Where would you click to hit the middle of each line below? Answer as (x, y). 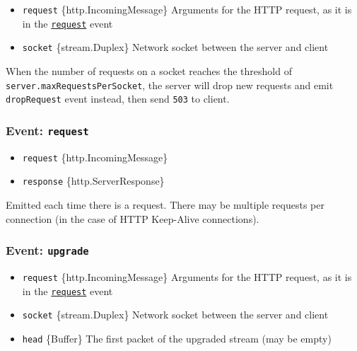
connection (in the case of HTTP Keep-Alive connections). (133, 218)
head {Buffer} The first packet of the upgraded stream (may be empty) (177, 338)
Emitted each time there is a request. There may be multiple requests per (165, 204)
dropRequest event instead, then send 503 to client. (118, 99)
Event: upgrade (47, 250)
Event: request (47, 130)
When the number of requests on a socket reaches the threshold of (149, 70)
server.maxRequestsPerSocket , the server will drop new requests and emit (170, 85)
